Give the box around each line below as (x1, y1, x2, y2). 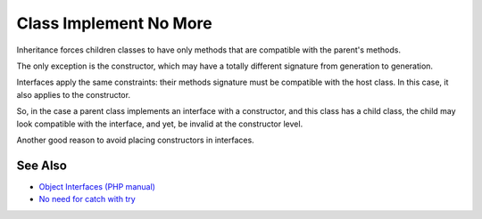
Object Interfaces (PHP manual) (38, 181, 156, 191)
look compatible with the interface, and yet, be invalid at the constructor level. (16, 118, 303, 129)
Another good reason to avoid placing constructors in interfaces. (16, 134, 254, 145)
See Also (16, 158, 67, 173)
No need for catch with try (38, 194, 136, 205)
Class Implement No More (16, 13, 213, 33)
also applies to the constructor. (16, 89, 131, 100)
